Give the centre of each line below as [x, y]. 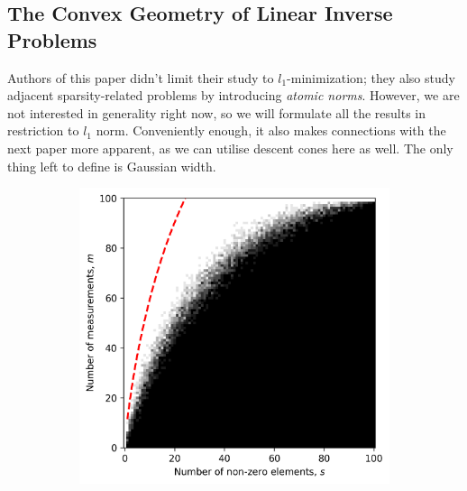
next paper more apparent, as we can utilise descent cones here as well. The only [230, 148]
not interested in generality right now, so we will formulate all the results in [217, 112]
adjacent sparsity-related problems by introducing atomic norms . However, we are [233, 95]
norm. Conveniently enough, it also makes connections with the [271, 130]
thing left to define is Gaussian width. [112, 166]
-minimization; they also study [371, 77]
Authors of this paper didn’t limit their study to [141, 77]
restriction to [43, 130]
